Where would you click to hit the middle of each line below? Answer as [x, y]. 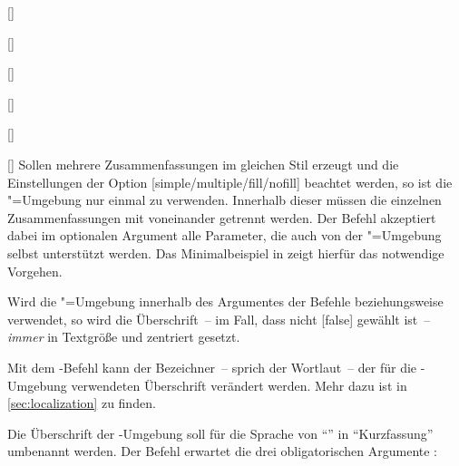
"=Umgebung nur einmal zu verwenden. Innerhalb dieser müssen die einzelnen [225, 200]
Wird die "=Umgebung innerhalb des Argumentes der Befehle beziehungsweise [225, 301]
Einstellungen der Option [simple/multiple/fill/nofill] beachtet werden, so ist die [230, 182]
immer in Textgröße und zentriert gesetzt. [124, 337]
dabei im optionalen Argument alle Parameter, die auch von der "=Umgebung [225, 235]
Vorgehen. [35, 271]
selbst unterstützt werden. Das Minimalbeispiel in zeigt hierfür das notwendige [226, 252]
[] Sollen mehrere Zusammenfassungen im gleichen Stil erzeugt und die [203, 164]
